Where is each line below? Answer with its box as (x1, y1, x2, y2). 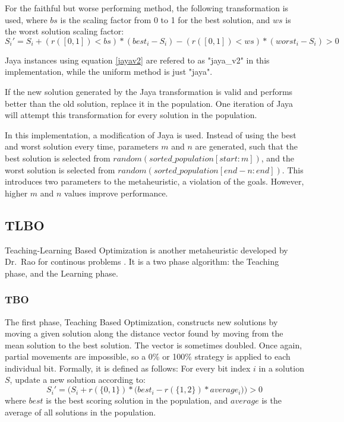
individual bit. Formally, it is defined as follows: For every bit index (5, 361, 251, 374)
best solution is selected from (5, 151, 111, 164)
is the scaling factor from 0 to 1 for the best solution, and (60, 13, 270, 26)
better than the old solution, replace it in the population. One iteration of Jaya (5, 97, 293, 109)
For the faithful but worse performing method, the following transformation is (5, 2, 289, 14)
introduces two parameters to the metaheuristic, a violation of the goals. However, (5, 175, 304, 188)
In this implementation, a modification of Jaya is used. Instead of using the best (5, 128, 296, 141)
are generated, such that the (195, 140, 298, 153)
